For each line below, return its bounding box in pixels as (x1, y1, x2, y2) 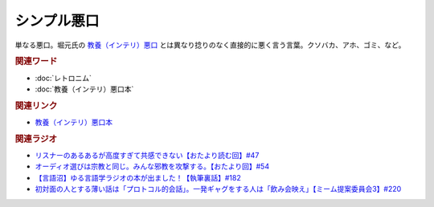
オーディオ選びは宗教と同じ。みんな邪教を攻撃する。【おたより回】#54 (35, 161, 269, 172)
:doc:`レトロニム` (35, 73, 92, 83)
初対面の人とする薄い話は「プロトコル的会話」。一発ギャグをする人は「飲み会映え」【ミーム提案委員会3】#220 (35, 185, 402, 194)
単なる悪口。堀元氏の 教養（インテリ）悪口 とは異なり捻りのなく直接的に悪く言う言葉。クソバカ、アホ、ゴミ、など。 (14, 40, 406, 50)
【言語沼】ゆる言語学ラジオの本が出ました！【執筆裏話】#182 (35, 172, 241, 182)
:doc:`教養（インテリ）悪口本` (35, 84, 134, 94)
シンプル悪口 (14, 12, 100, 30)
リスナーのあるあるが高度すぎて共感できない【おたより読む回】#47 (35, 151, 260, 160)
